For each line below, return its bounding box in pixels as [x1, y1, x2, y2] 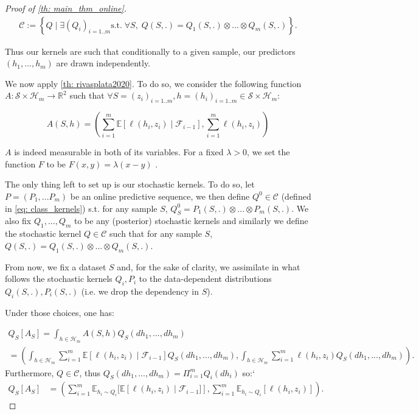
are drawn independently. [56, 57, 151, 69]
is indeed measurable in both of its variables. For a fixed [14, 146, 224, 158]
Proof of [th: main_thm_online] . [5, 2, 127, 14]
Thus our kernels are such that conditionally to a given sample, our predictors [5, 44, 296, 57]
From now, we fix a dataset [5, 260, 106, 273]
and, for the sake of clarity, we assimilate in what [117, 260, 300, 273]
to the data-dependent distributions [139, 272, 272, 285]
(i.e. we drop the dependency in [81, 284, 199, 297]
